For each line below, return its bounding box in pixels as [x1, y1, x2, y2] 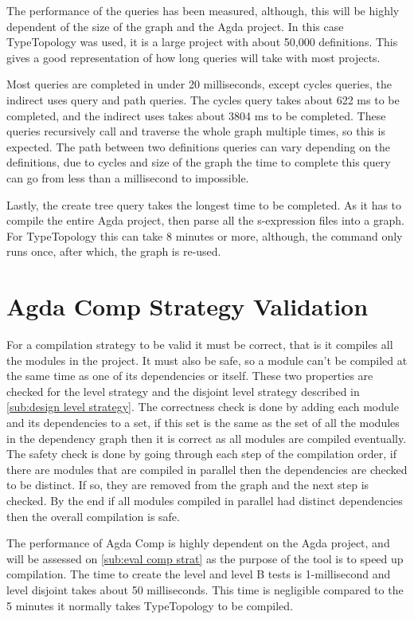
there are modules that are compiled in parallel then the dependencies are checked [6, 460, 408, 477]
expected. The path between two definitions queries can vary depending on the [6, 138, 391, 155]
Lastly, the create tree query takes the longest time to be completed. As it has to [6, 196, 402, 213]
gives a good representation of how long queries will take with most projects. [6, 49, 381, 65]
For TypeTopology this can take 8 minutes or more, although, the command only [6, 227, 403, 244]
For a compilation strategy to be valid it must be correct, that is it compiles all [6, 336, 393, 353]
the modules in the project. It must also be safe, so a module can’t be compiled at [6, 351, 408, 368]
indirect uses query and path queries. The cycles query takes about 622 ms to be [6, 91, 400, 108]
